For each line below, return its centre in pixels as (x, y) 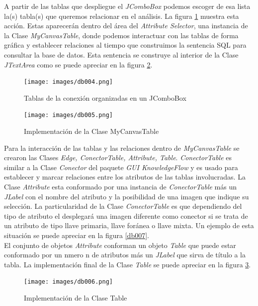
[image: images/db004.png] (68, 82)
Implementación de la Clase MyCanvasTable (91, 131)
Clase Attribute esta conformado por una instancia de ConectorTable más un (121, 187)
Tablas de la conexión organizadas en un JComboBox (105, 97)
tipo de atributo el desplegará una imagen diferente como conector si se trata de (126, 215)
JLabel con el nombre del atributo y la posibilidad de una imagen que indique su (127, 196)
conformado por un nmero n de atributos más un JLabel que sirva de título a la (125, 255)
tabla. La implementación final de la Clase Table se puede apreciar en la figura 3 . (128, 264)
